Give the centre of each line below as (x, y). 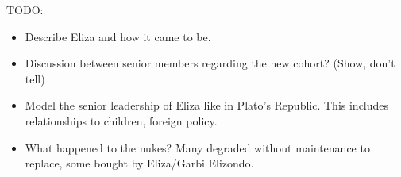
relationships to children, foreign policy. (121, 120)
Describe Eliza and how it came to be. (118, 36)
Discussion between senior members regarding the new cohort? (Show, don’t (210, 63)
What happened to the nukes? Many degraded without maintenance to (197, 147)
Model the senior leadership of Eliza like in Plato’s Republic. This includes (207, 105)
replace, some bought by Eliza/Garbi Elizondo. (139, 163)
